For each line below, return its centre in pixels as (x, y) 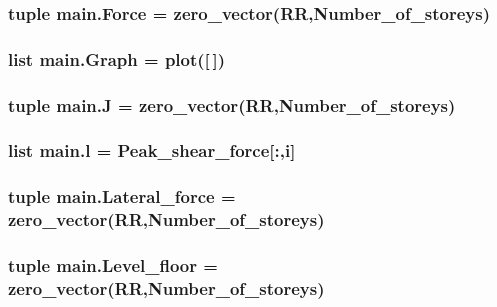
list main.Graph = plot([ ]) (117, 58)
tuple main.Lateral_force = (122, 196)
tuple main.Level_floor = (113, 265)
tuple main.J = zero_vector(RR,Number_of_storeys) (232, 104)
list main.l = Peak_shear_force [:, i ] (152, 150)
